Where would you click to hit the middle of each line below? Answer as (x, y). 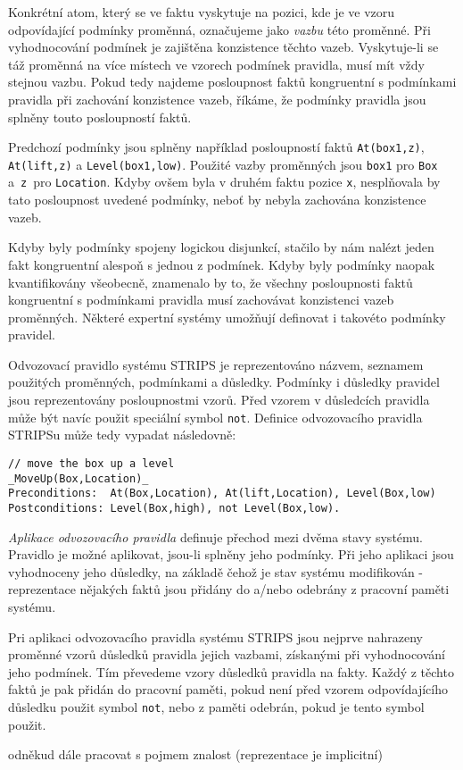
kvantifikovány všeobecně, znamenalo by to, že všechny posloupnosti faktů (211, 282)
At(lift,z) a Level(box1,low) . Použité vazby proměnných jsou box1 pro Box (223, 164)
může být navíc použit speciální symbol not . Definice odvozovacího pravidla (215, 417)
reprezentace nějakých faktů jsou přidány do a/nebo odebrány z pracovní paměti (229, 589)
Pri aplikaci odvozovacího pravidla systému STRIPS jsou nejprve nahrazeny (215, 636)
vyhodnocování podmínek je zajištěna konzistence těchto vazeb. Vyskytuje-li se (223, 47)
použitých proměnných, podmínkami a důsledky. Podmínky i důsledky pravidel (224, 382)
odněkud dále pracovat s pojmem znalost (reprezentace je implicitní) (195, 754)
